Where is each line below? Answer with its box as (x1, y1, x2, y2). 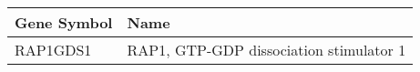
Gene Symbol (15, 12, 113, 33)
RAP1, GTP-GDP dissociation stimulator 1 (127, 39, 406, 60)
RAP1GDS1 (15, 39, 92, 60)
